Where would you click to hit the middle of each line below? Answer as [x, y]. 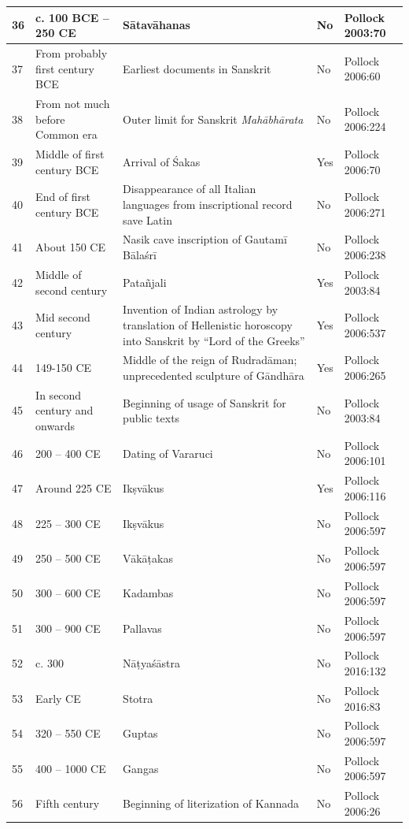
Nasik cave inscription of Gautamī [205, 239]
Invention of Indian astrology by [201, 309]
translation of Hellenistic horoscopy [208, 324]
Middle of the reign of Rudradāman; [210, 360]
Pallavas [142, 628]
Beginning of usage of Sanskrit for [204, 402]
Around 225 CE [74, 488]
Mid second [63, 317]
